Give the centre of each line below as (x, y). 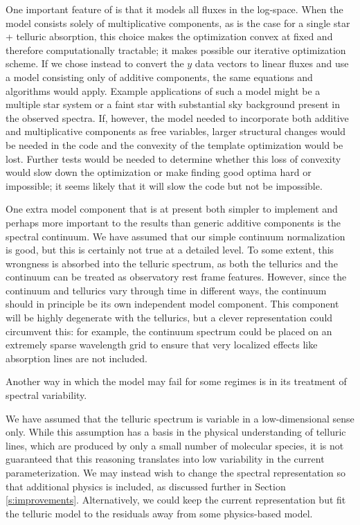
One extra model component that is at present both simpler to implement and (172, 209)
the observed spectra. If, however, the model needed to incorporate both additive (177, 117)
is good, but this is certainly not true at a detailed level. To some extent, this (170, 250)
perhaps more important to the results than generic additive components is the (173, 222)
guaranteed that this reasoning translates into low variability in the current (165, 459)
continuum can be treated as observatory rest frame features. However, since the (176, 277)
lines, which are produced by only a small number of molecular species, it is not (175, 445)
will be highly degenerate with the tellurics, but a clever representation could (169, 318)
